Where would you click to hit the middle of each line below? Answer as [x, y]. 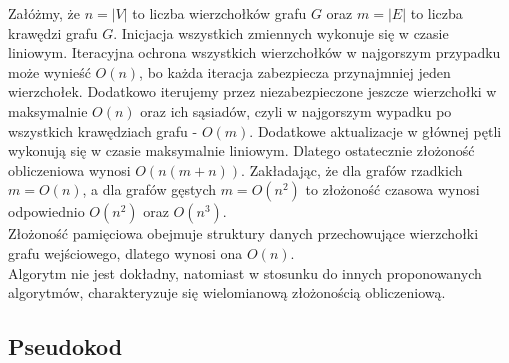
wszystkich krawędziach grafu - [103, 130]
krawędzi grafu [53, 32]
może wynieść [49, 71]
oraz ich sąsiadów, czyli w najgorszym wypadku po [296, 110]
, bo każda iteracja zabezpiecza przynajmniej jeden [295, 71]
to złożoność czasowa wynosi [392, 189]
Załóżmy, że [44, 13]
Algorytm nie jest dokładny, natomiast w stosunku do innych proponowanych [245, 272]
